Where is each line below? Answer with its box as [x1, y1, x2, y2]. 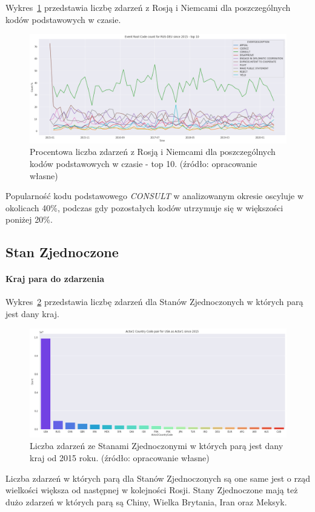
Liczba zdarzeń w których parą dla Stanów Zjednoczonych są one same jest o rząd [5, 471, 310, 484]
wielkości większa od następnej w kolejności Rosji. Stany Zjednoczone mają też [5, 484, 298, 496]
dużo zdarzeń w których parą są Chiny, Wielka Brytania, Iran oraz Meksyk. [5, 495, 287, 508]
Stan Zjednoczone [5, 243, 119, 261]
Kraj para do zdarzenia [5, 272, 105, 285]
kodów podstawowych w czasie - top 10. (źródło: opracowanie [30, 157, 257, 169]
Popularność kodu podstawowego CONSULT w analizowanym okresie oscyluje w [5, 189, 304, 202]
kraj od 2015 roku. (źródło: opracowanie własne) [30, 451, 210, 464]
